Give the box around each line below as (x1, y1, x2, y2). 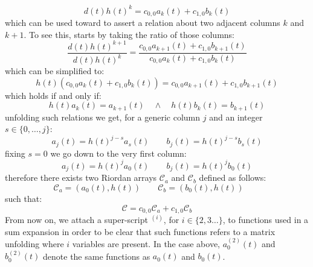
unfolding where (5, 237, 64, 250)
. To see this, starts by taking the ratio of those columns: (24, 28, 234, 40)
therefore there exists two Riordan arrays (5, 171, 157, 184)
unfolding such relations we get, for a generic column (5, 110, 201, 123)
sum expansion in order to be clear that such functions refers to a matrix (5, 225, 276, 237)
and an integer (209, 110, 263, 123)
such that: (5, 192, 42, 204)
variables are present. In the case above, (72, 237, 220, 250)
